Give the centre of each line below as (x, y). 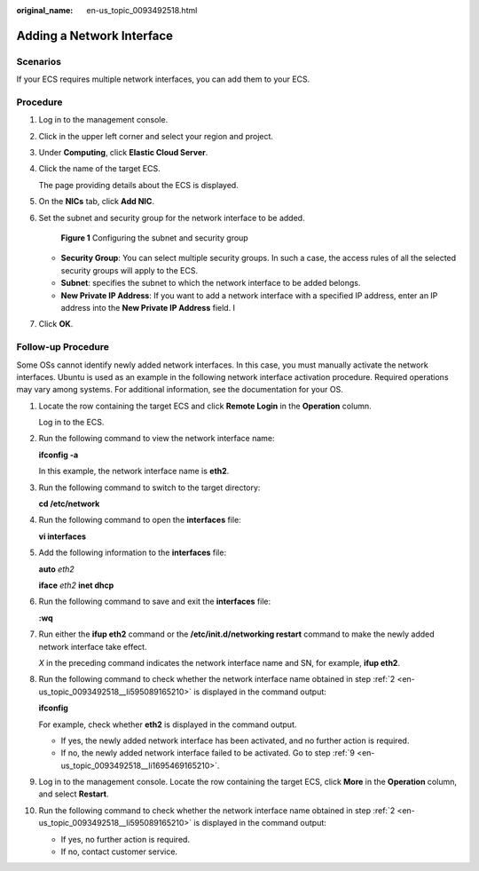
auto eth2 (56, 569)
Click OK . (56, 324)
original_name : (45, 10)
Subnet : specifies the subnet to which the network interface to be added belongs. (211, 283)
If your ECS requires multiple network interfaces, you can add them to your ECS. (163, 79)
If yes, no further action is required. (126, 839)
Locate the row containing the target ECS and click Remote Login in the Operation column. (205, 406)
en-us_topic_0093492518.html (142, 10)
